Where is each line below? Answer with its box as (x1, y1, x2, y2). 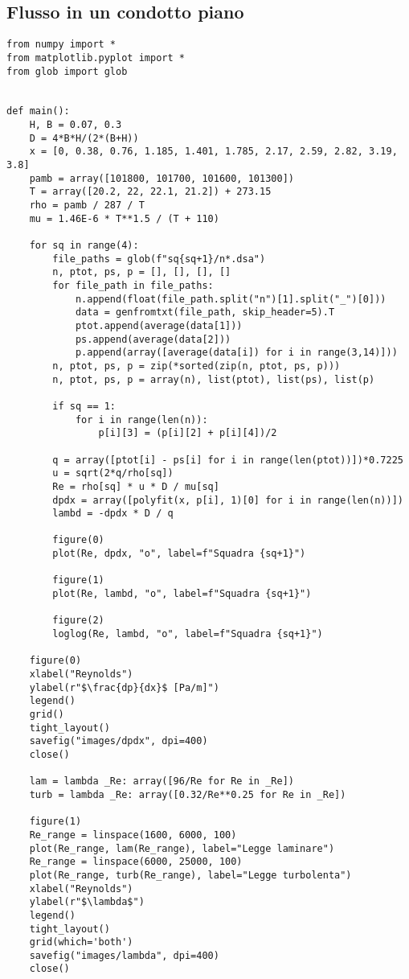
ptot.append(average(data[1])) (75, 319, 243, 331)
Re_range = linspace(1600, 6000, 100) (29, 829, 237, 841)
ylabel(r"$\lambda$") (29, 896, 145, 908)
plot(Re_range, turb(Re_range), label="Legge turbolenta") (29, 869, 352, 881)
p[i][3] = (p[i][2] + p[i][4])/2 (98, 427, 277, 439)
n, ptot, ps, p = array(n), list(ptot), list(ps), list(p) (52, 373, 375, 385)
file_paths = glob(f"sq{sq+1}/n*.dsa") (52, 253, 266, 265)
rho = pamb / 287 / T (29, 200, 145, 212)
